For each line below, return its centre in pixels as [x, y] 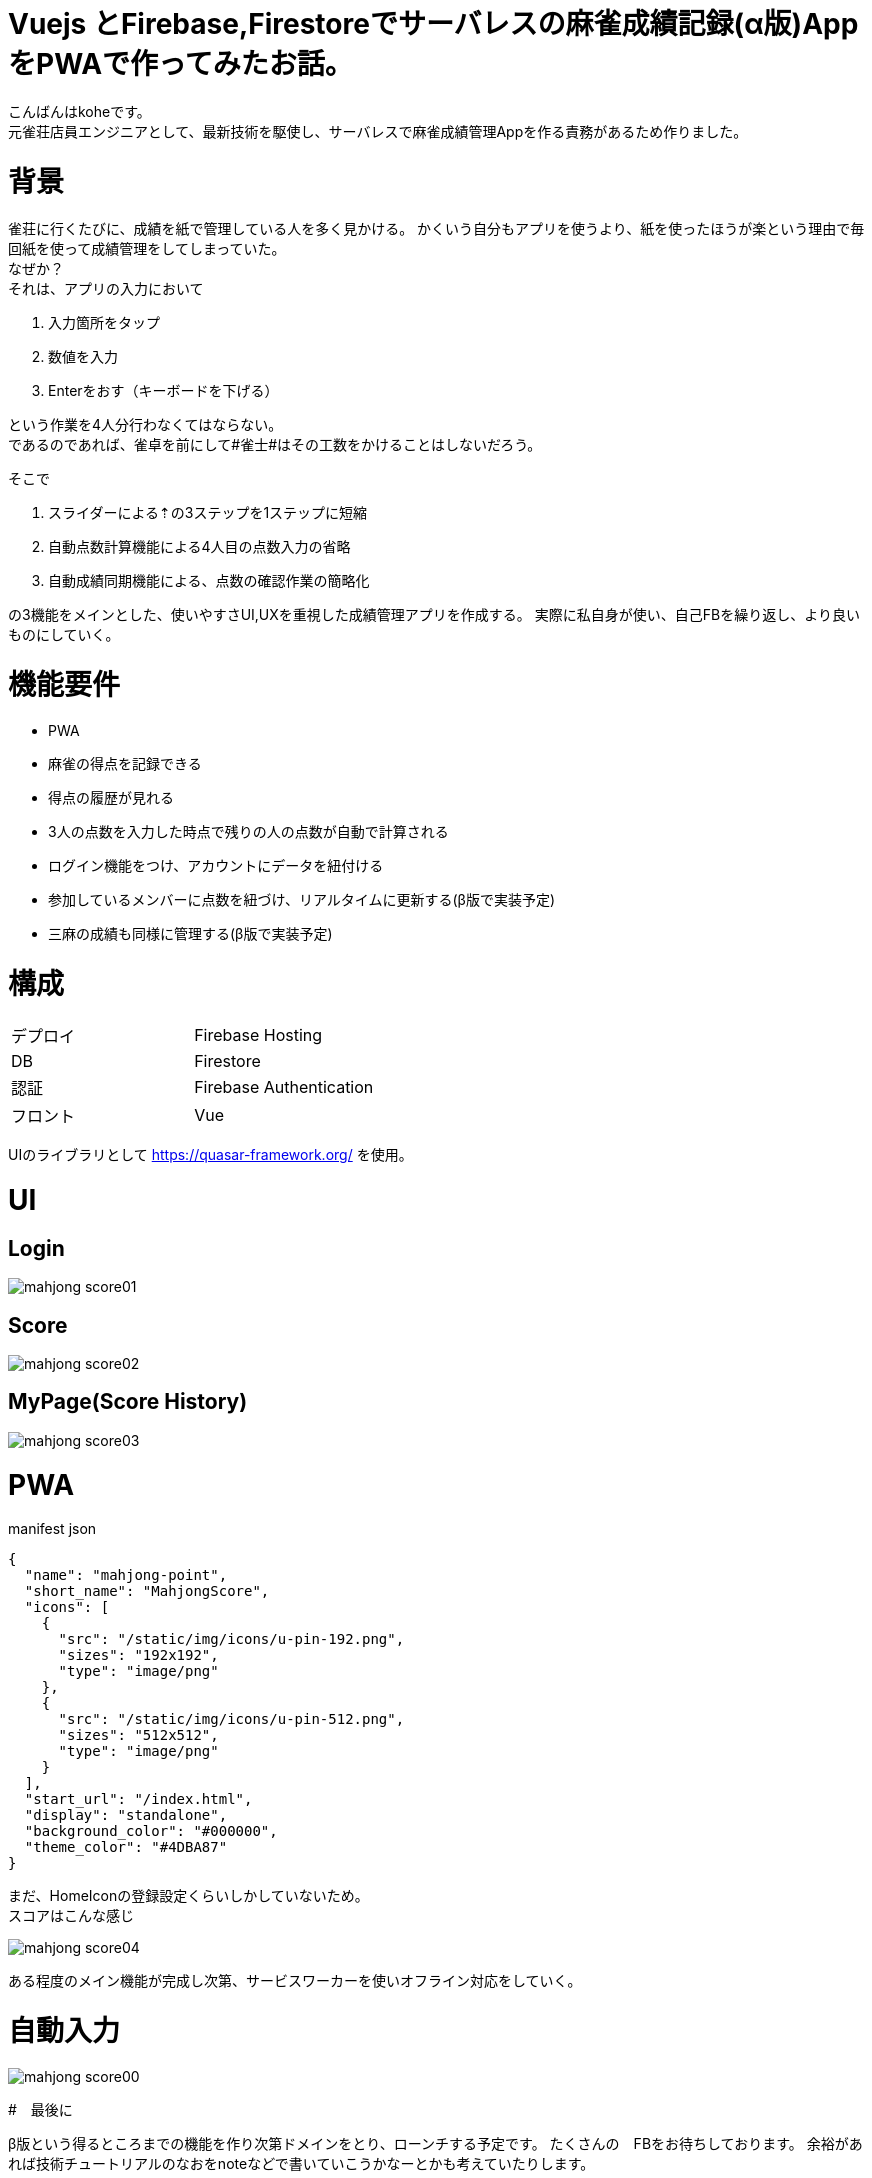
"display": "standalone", [126, 1815]
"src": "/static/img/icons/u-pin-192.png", [231, 1639]
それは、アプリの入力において [106, 289]
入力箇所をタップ [104, 323]
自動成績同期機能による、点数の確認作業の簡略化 [209, 581]
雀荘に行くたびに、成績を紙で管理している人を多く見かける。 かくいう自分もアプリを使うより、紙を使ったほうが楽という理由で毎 [436, 229]
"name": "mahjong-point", [126, 1575]
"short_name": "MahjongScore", [147, 1591]
